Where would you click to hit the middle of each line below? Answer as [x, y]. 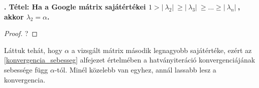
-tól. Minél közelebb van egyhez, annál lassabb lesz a [135, 69]
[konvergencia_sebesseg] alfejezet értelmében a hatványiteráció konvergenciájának [130, 60]
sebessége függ [26, 69]
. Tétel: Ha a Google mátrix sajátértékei [75, 6]
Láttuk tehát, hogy [33, 50]
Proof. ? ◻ [21, 33]
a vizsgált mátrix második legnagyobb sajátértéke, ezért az [162, 50]
